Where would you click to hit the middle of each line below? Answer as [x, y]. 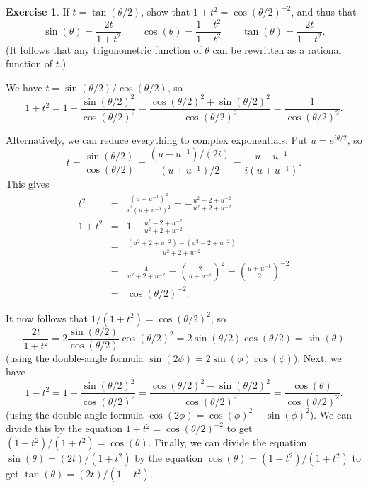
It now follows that [47, 318]
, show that [166, 11]
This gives [28, 183]
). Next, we [317, 357]
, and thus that [324, 11]
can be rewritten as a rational [277, 49]
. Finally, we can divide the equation [228, 442]
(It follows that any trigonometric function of [104, 49]
